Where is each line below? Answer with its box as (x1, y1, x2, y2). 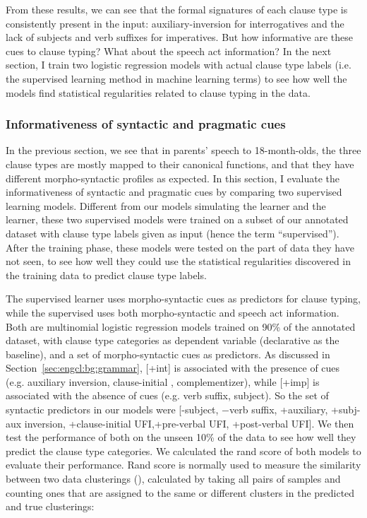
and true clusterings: (6, 499, 95, 514)
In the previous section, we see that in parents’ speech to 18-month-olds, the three (6, 143, 361, 158)
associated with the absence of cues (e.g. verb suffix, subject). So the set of (6, 388, 329, 403)
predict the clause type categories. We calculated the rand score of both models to (6, 443, 361, 458)
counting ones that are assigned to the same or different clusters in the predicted (6, 485, 355, 500)
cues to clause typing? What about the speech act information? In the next (6, 43, 332, 58)
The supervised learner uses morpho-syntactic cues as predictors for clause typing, (6, 291, 361, 306)
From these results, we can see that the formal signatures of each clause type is (6, 2, 348, 16)
